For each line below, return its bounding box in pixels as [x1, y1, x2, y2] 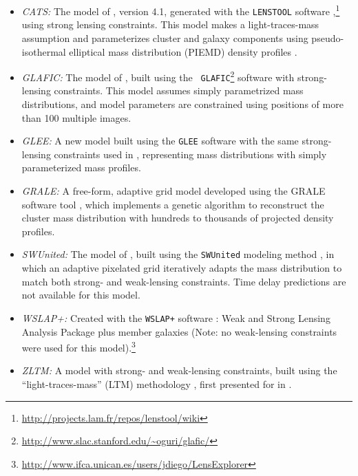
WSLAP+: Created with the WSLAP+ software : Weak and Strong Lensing [21, 310, 330, 325]
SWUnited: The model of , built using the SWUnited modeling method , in [21, 247, 335, 261]
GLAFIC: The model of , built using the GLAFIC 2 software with [21, 68, 295, 84]
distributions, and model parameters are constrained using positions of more [21, 97, 344, 111]
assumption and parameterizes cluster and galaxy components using [21, 30, 308, 45]
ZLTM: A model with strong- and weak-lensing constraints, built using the [21, 363, 337, 378]
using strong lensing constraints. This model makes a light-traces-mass [21, 17, 319, 32]
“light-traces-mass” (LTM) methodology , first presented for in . [21, 376, 292, 391]
